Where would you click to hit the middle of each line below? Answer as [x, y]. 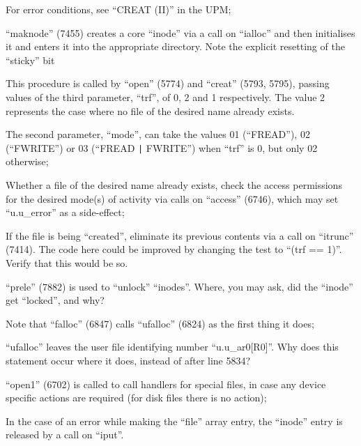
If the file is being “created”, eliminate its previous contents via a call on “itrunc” [180, 235]
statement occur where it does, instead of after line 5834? [128, 360]
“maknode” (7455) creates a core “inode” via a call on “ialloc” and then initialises [180, 32]
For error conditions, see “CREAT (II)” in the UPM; [118, 9]
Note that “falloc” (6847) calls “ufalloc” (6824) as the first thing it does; [160, 323]
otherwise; [27, 161]
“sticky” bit [30, 60]
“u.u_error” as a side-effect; [65, 212]
